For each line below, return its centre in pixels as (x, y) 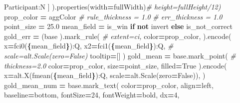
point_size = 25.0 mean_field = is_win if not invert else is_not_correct (118, 26)
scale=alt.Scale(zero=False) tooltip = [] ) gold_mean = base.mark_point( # (120, 55)
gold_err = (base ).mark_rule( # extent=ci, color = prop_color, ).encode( (118, 36)
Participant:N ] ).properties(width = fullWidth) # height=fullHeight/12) (113, 6)
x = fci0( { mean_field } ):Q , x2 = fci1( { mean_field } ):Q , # (89, 46)
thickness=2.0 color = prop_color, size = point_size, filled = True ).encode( (116, 65)
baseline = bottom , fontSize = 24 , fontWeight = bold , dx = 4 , (92, 95)
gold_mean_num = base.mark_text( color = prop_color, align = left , (109, 85)
